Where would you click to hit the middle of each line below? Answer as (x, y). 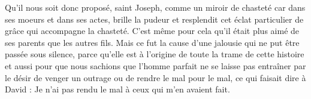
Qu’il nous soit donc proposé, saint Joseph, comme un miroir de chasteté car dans (155, 7)
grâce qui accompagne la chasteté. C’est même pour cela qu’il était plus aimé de (152, 31)
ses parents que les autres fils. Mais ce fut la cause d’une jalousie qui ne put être (152, 42)
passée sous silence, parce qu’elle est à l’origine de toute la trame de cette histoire (155, 54)
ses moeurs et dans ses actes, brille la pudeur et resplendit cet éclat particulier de (154, 19)
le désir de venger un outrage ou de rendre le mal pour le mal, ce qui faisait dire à (155, 77)
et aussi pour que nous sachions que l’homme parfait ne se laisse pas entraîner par (155, 65)
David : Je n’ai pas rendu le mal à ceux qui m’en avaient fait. (117, 89)
